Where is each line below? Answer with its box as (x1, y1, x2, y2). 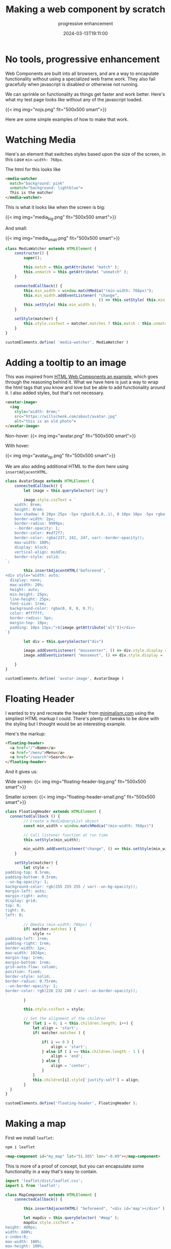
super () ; (23, 256, 42, 261)
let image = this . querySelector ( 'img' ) (23, 488, 108, 494)
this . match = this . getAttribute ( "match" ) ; (23, 265, 120, 270)
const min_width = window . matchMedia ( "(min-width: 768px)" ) (23, 823, 154, 828)
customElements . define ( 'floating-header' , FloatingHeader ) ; (5, 1101, 138, 1106)
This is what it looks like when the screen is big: (5, 204, 105, 210)
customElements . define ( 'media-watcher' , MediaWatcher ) (5, 340, 129, 345)
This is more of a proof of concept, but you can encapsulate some (5, 1163, 144, 1169)
